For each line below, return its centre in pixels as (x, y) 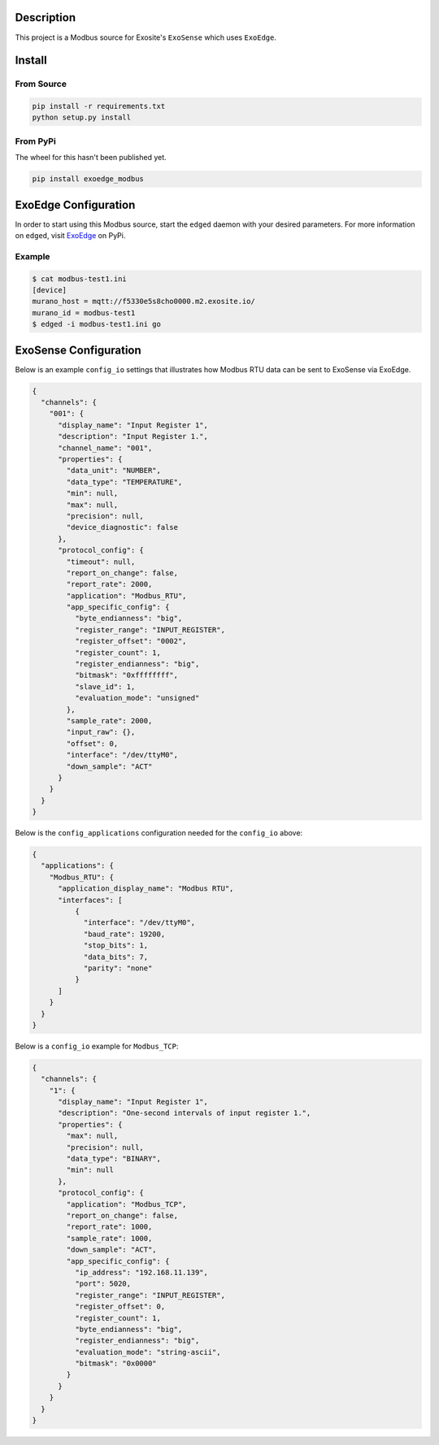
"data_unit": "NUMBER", (114, 471)
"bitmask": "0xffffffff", (126, 675)
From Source (41, 84)
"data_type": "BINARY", (114, 1159)
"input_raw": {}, (101, 732)
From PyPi (35, 141)
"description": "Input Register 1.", (133, 436)
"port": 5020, (103, 1284)
